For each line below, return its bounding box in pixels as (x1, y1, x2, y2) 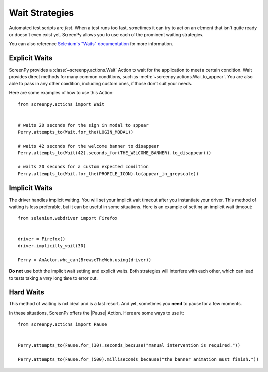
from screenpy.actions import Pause (18, 322, 107, 327)
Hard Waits (9, 288, 44, 297)
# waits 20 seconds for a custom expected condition (18, 164, 149, 170)
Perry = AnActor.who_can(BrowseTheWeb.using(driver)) (18, 257, 151, 263)
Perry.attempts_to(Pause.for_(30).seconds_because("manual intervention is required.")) (18, 343, 241, 348)
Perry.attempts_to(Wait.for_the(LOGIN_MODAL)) (18, 129, 134, 135)
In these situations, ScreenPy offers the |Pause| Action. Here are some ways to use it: (9, 310, 184, 316)
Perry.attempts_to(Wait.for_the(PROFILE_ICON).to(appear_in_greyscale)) (18, 171, 199, 176)
